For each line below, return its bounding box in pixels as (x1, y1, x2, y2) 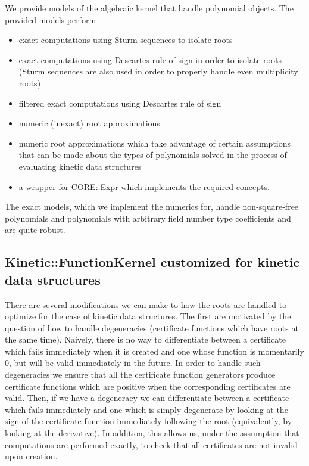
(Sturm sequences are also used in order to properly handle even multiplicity (18, 65, 298, 77)
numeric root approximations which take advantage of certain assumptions (18, 136, 291, 149)
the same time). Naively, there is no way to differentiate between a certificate (5, 333, 286, 346)
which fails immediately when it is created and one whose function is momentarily (5, 344, 304, 357)
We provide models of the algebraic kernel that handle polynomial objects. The (5, 2, 294, 14)
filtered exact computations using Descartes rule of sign (18, 97, 221, 109)
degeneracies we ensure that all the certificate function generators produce (5, 368, 276, 381)
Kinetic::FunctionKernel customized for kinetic (5, 253, 300, 271)
